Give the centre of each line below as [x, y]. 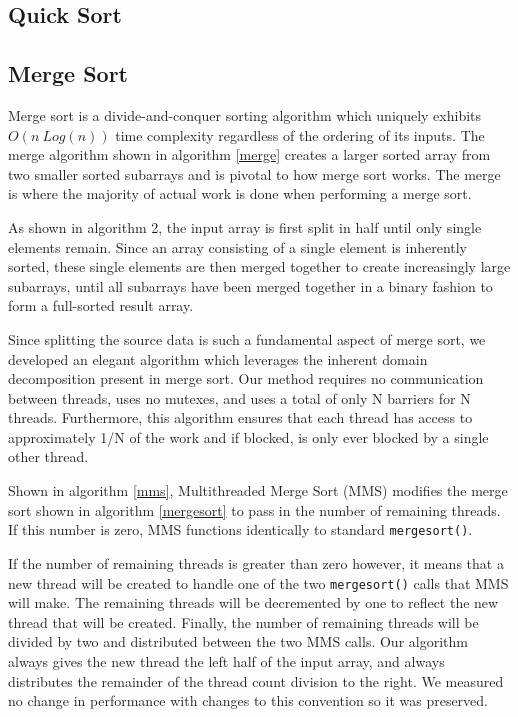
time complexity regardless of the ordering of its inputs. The [300, 134]
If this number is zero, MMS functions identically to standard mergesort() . [240, 529]
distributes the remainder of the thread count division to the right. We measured [256, 680]
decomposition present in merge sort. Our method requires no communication [246, 378]
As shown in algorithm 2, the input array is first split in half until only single [245, 226]
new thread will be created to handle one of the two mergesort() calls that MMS [258, 582]
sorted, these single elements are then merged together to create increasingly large [259, 266]
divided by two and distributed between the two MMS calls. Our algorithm [238, 641]
